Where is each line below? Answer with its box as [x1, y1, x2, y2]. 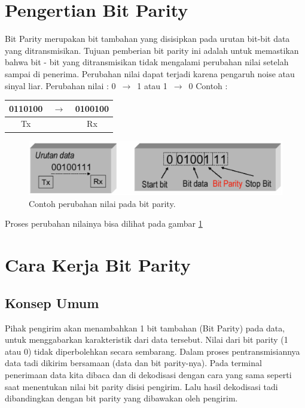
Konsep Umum [5, 293, 99, 312]
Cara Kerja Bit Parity [5, 252, 191, 277]
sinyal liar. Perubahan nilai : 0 [5, 79, 116, 92]
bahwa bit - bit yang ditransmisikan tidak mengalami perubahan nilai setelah [5, 56, 289, 68]
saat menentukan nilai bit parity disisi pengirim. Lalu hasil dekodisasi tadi [5, 380, 278, 392]
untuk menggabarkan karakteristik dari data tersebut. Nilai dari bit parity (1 [5, 333, 288, 346]
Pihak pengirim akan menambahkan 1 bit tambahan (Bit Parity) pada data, [5, 321, 285, 334]
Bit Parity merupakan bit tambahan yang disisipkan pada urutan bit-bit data [5, 32, 290, 45]
